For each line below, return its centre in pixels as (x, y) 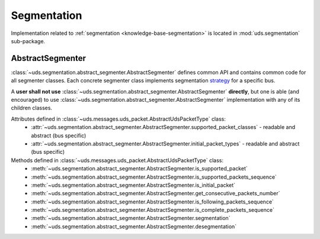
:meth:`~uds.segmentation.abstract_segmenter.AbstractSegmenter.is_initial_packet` (133, 185)
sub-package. (28, 41)
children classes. (32, 108)
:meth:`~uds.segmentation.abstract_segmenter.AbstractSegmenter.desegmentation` (134, 226)
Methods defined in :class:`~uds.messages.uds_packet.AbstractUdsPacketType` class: (117, 160)
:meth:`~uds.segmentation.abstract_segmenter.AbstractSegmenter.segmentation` (131, 218)
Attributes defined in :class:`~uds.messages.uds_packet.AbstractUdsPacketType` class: (119, 119)
